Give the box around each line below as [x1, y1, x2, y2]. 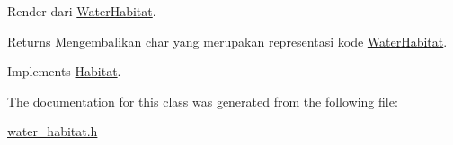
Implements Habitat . [7, 62, 121, 81]
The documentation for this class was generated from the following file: [7, 91, 398, 110]
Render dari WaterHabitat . [7, 2, 156, 20]
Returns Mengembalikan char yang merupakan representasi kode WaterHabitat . [7, 31, 448, 50]
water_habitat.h [7, 122, 98, 141]
